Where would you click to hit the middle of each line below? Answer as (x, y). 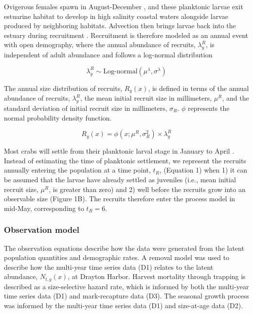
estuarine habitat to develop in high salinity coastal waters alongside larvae (116, 16)
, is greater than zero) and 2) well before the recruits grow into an (147, 189)
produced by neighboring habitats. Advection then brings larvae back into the (120, 26)
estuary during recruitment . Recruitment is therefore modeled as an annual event (126, 35)
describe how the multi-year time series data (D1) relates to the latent (109, 267)
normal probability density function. (58, 117)
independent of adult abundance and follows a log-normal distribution (108, 55)
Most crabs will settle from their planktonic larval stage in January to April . (119, 151)
